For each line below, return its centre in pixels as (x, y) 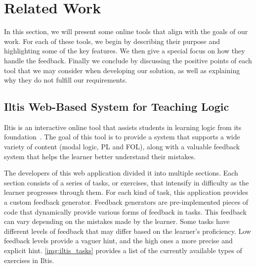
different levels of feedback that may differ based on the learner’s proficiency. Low (128, 231)
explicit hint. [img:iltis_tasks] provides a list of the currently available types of (123, 250)
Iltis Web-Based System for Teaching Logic (117, 107)
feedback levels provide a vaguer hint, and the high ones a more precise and (118, 241)
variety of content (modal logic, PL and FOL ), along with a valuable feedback (122, 147)
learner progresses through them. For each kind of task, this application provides (126, 192)
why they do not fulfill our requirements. (66, 80)
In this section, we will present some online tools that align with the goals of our (126, 31)
